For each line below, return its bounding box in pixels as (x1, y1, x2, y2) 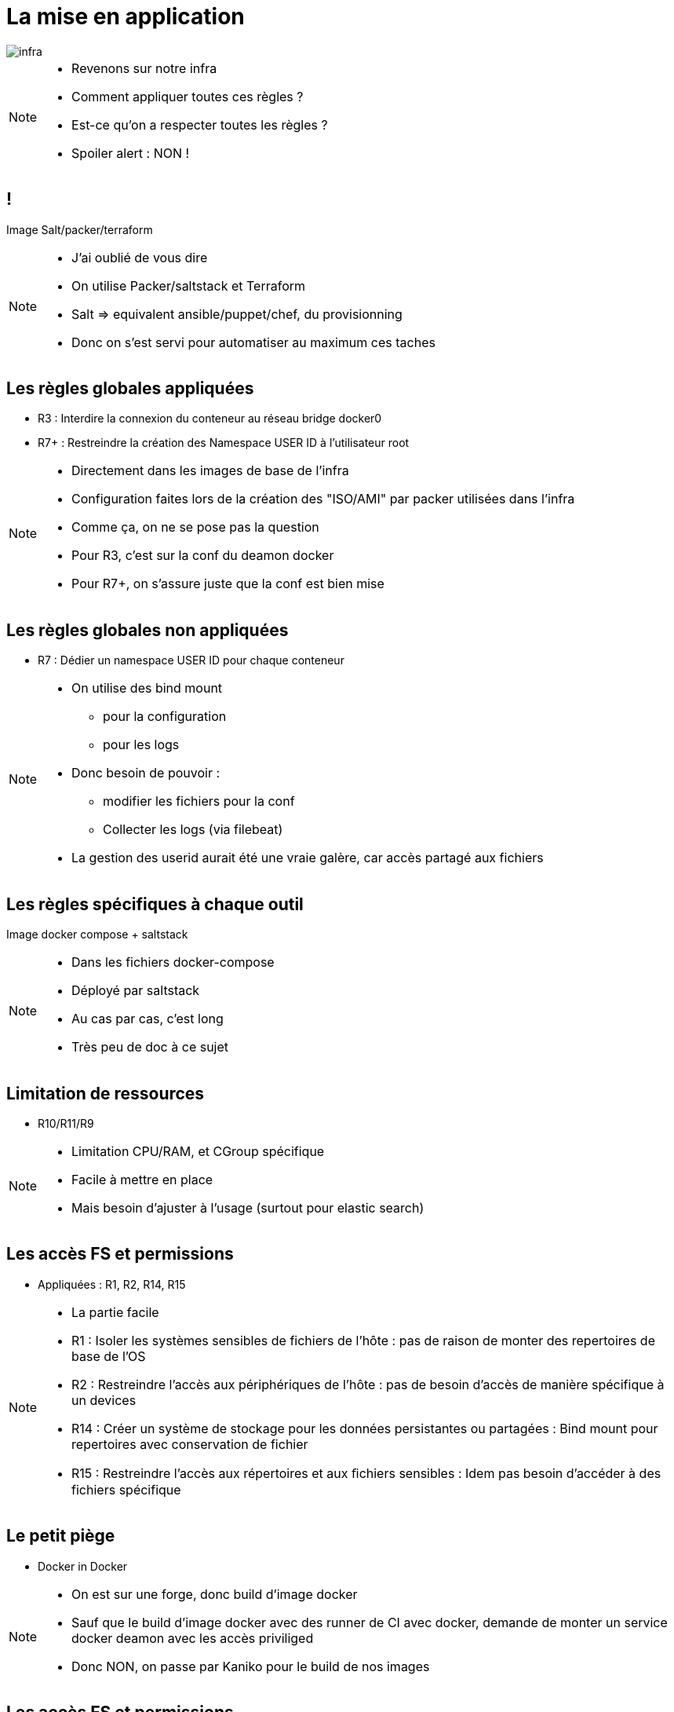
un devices (71, 1392, 137, 1408)
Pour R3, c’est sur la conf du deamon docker (71, 547, 334, 564)
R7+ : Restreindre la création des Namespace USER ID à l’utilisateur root (38, 436, 410, 450)
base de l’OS (71, 1348, 146, 1364)
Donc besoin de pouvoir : (71, 765, 220, 781)
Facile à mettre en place (71, 1171, 213, 1187)
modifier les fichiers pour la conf (103, 793, 295, 810)
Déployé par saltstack (71, 982, 200, 999)
